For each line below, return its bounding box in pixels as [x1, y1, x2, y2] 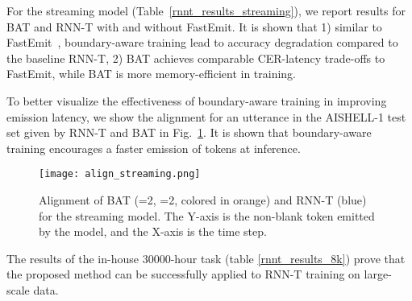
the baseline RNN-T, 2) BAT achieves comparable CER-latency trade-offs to [6, 49, 385, 66]
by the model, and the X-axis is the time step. [39, 223, 267, 240]
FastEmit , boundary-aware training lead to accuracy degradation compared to [6, 34, 398, 51]
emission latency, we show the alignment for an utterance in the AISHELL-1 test [6, 108, 406, 125]
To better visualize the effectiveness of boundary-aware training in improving [6, 92, 387, 109]
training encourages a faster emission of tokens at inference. [6, 139, 301, 156]
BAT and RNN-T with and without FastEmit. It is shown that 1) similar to [6, 18, 382, 35]
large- [364, 266, 392, 282]
